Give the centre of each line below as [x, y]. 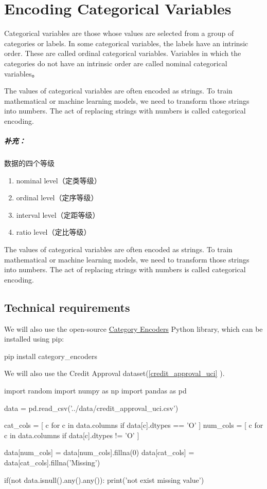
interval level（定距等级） [58, 214]
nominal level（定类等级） [59, 180]
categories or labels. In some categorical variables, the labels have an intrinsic [126, 43]
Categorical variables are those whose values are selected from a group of [119, 33]
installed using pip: [34, 339]
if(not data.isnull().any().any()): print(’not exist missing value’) [104, 479]
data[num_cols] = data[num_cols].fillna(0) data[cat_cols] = [99, 452]
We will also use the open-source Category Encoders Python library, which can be [133, 328]
